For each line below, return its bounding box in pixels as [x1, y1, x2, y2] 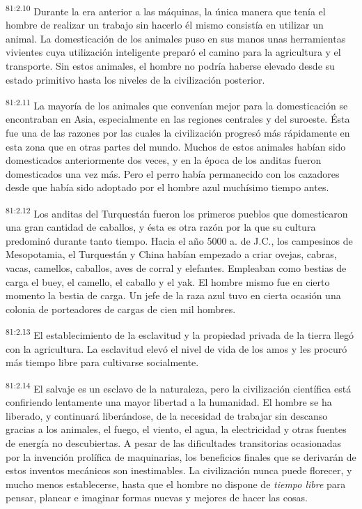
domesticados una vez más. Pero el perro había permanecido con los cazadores [6, 166, 340, 181]
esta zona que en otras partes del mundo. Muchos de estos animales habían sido [6, 139, 346, 153]
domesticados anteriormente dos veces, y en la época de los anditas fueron [6, 153, 322, 167]
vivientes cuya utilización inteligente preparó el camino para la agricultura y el [6, 45, 341, 59]
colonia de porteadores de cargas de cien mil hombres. [6, 301, 236, 316]
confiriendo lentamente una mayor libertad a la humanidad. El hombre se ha [6, 395, 332, 409]
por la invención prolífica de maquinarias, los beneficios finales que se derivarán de [6, 449, 356, 464]
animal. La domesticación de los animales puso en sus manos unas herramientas [6, 31, 346, 45]
